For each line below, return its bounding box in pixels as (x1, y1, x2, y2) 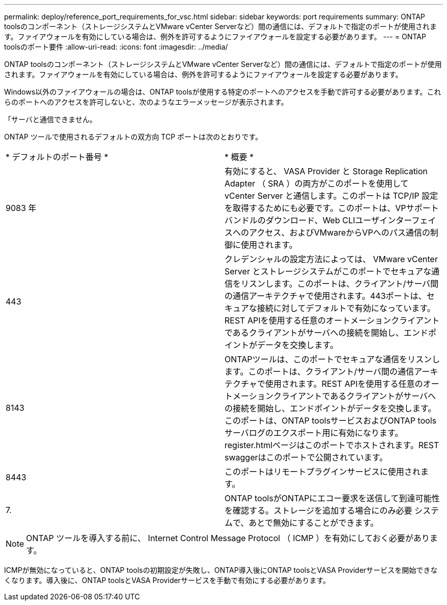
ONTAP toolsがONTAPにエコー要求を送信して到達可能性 (225, 493, 440, 503)
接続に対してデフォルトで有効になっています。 (257, 303, 435, 313)
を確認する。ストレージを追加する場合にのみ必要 (225, 505, 412, 516)
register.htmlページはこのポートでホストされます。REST (225, 440, 439, 450)
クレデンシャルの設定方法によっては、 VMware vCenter (225, 254, 438, 264)
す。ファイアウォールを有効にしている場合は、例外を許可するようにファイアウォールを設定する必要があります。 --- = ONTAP (4, 32, 426, 41)
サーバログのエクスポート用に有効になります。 (225, 428, 403, 438)
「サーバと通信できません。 (4, 115, 97, 124)
